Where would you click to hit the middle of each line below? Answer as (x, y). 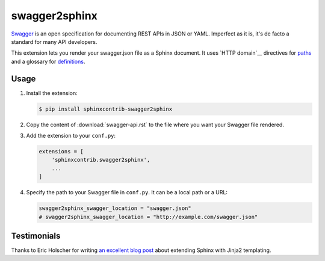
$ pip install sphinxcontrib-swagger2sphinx (106, 109)
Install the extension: (52, 93)
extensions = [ (61, 151)
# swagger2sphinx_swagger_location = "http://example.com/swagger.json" (148, 217)
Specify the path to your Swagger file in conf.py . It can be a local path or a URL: (127, 192)
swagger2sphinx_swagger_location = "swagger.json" (115, 208)
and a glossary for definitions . (48, 61)
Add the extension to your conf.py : (71, 135)
